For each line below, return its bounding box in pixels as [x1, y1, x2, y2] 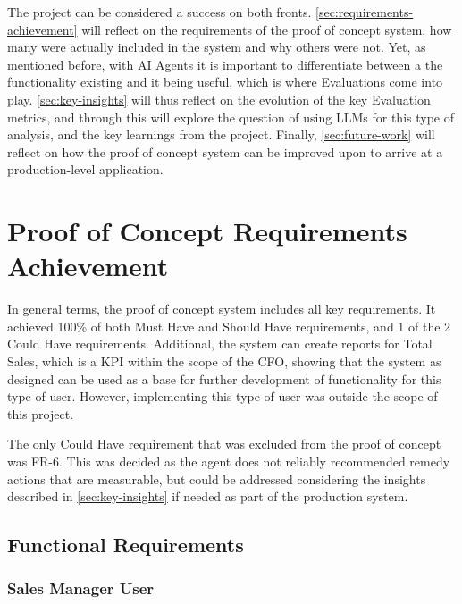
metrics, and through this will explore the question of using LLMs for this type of [7, 107, 454, 126]
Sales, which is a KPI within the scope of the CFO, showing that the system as [7, 352, 441, 371]
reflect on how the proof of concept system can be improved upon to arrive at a [7, 142, 443, 161]
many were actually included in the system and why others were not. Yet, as [7, 38, 426, 56]
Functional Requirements [7, 531, 244, 558]
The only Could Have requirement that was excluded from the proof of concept [7, 434, 441, 453]
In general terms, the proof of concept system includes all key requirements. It [7, 299, 436, 318]
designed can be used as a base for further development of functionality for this [7, 369, 441, 388]
